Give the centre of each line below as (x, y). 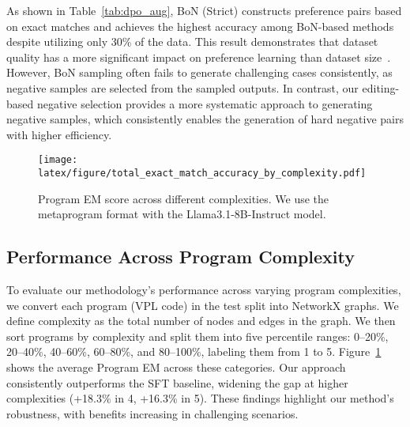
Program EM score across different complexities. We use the (184, 198)
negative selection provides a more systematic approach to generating (205, 103)
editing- (381, 87)
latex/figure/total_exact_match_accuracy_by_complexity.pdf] (202, 173)
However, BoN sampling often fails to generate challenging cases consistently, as (199, 72)
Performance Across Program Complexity (181, 257)
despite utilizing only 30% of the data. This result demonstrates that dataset (192, 42)
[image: (58, 160)
